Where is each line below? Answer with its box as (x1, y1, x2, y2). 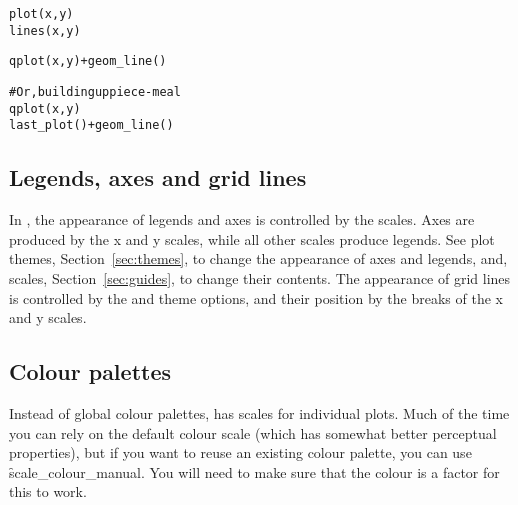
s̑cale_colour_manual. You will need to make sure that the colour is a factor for (9, 461, 500, 482)
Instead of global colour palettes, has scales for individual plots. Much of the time (9, 402, 510, 423)
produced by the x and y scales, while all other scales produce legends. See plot (9, 228, 495, 249)
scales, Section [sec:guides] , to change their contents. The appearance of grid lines (9, 267, 511, 288)
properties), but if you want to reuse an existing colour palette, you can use (9, 442, 472, 463)
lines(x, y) (9, 23, 81, 38)
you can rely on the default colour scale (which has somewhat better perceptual (9, 422, 497, 443)
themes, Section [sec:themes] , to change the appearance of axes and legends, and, (9, 248, 508, 269)
